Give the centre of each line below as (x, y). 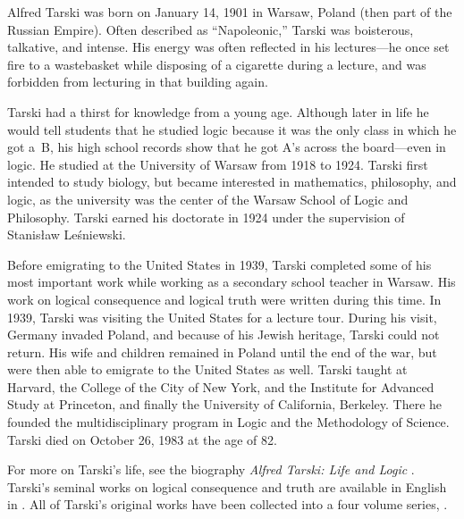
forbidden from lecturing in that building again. (138, 82)
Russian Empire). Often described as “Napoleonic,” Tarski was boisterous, (211, 29)
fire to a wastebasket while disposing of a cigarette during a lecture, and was (217, 64)
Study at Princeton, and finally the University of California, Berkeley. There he (225, 404)
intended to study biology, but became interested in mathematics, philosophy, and (232, 182)
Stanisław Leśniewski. (67, 234)
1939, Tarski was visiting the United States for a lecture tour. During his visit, (222, 317)
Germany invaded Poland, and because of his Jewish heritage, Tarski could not (224, 335)
